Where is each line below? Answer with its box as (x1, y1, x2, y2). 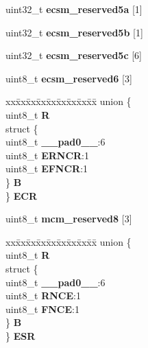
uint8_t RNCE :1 (5, 288, 81, 303)
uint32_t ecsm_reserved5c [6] (5, 48, 143, 62)
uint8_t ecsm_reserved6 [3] (5, 71, 132, 85)
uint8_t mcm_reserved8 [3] (5, 211, 132, 226)
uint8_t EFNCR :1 (5, 161, 88, 176)
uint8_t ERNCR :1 (5, 148, 90, 162)
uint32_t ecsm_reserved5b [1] (5, 25, 143, 39)
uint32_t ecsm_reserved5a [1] (5, 2, 143, 16)
